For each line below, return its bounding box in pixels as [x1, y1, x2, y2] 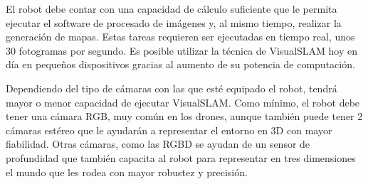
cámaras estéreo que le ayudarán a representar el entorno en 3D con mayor [6, 122, 332, 137]
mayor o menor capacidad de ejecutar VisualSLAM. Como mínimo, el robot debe [6, 94, 360, 109]
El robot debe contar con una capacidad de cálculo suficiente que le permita [6, 1, 337, 16]
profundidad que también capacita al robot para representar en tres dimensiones [6, 150, 356, 165]
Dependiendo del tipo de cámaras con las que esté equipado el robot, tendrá [6, 80, 337, 95]
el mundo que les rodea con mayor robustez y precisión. [6, 164, 248, 179]
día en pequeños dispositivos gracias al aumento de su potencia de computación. [6, 57, 355, 72]
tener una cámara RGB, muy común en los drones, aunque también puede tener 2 [6, 109, 363, 124]
